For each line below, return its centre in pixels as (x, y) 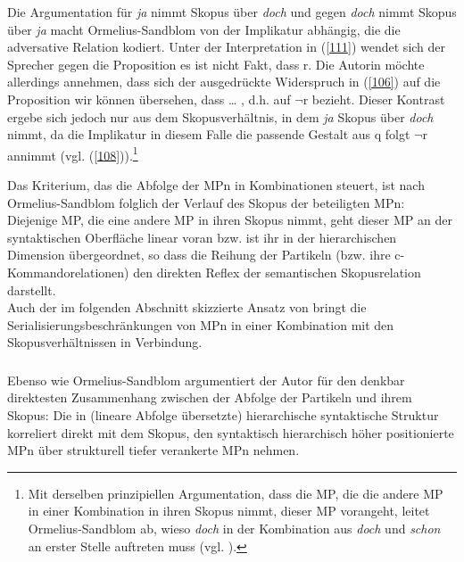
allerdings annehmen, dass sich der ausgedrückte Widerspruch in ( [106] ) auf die (224, 82)
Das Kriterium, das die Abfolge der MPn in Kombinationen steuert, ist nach (216, 185)
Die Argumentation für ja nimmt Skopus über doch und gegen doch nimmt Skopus (232, 12)
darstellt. (32, 289)
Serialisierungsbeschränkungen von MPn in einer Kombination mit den (201, 324)
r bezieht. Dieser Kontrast (374, 99)
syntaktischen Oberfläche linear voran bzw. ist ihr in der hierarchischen (202, 237)
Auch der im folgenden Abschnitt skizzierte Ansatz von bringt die (187, 307)
